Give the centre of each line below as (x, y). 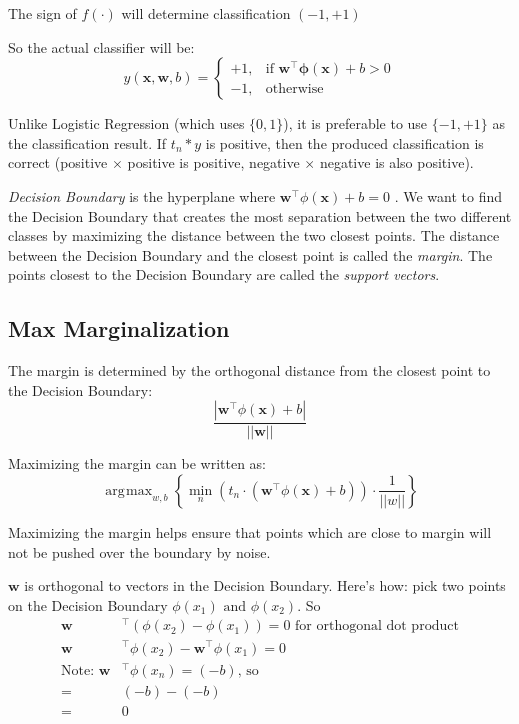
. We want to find (448, 195)
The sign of (42, 13)
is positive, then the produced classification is (344, 142)
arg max (129, 490)
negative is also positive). (396, 162)
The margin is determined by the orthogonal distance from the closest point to (249, 370)
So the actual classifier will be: (101, 46)
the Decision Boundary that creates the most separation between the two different (260, 215)
